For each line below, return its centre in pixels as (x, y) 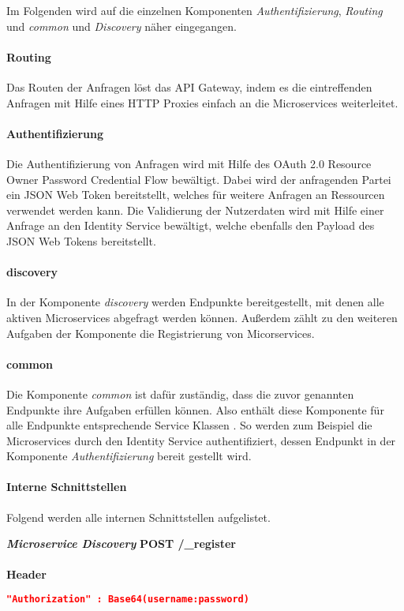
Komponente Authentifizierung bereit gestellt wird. (129, 456)
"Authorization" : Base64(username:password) (128, 600)
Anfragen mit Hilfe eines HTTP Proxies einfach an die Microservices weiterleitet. (202, 102)
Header (26, 574)
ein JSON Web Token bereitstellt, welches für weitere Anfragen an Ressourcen (196, 195)
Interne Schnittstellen (67, 487)
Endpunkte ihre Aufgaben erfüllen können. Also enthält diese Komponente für (195, 409)
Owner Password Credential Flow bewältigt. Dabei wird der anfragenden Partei (199, 179)
